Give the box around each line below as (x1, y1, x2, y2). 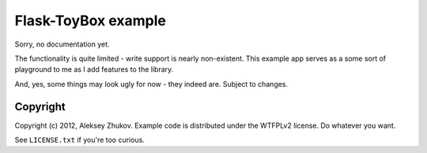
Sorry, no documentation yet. (14, 39, 110, 49)
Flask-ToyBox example (14, 12, 166, 29)
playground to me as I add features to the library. (14, 65, 174, 74)
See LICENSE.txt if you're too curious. (14, 135, 145, 145)
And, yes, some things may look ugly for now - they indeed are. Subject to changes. (14, 79, 289, 88)
